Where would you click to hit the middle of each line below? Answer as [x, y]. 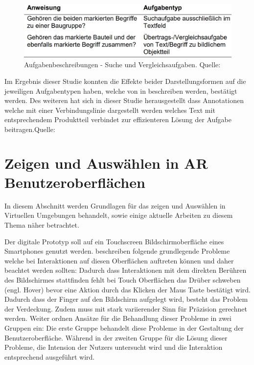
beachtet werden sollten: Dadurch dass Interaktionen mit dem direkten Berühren [126, 270]
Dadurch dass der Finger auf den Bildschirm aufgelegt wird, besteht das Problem [126, 299]
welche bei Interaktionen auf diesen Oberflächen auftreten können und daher [119, 260]
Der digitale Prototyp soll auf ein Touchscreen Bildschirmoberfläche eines [114, 241]
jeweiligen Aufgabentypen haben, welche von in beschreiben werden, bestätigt [121, 91]
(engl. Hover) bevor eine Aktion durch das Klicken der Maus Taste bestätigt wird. [127, 289]
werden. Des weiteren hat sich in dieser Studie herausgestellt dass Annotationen [124, 100]
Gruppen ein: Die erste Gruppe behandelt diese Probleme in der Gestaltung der [124, 327]
